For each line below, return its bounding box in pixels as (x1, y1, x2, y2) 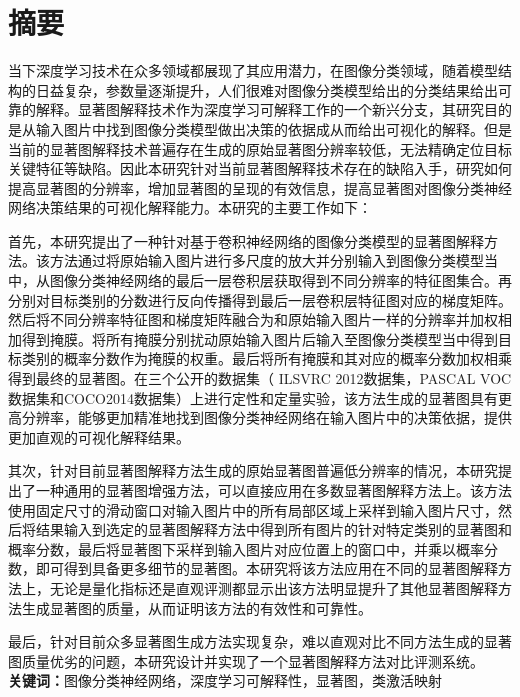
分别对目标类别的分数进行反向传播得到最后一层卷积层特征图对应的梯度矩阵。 (8, 289, 512, 310)
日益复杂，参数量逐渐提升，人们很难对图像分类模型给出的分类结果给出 (35, 79, 498, 100)
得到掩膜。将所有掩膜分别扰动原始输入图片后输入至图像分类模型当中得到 (21, 328, 498, 349)
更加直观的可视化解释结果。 (8, 426, 190, 447)
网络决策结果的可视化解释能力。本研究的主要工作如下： (8, 197, 372, 218)
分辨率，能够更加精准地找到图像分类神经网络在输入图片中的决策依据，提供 (21, 407, 512, 428)
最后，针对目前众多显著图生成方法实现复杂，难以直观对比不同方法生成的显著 (8, 631, 512, 652)
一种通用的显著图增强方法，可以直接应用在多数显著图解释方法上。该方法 (35, 480, 512, 500)
